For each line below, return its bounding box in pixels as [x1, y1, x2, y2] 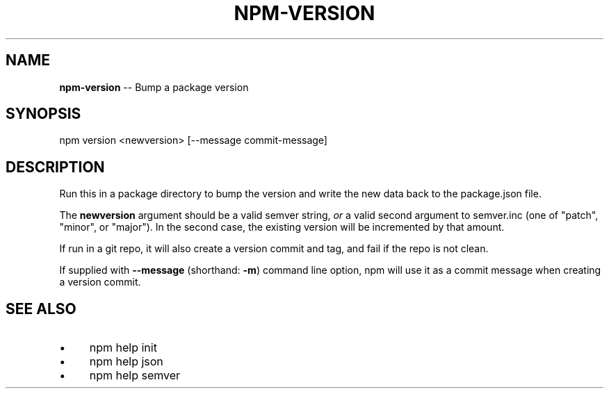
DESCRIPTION [6, 158, 105, 176]
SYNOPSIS [6, 105, 81, 123]
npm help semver [89, 368, 181, 383]
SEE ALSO [6, 299, 76, 318]
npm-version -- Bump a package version [59, 81, 249, 93]
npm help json [89, 354, 163, 369]
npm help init [89, 340, 157, 355]
